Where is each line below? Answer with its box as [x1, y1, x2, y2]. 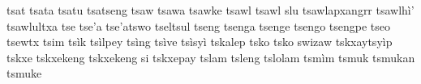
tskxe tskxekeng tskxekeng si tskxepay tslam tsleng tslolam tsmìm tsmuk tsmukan [6, 48, 415, 65]
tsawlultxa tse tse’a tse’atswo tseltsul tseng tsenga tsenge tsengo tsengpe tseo [6, 17, 391, 34]
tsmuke [6, 65, 42, 82]
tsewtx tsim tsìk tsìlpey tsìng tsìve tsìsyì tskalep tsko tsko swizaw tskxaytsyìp [6, 33, 393, 50]
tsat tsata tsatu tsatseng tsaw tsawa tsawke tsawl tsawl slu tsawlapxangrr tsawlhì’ [6, 2, 415, 18]
